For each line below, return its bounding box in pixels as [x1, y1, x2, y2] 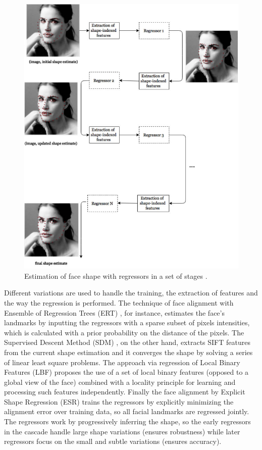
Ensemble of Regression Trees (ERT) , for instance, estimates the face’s [4, 307, 225, 318]
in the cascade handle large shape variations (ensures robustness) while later [4, 426, 240, 436]
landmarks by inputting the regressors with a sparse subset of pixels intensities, [4, 317, 250, 328]
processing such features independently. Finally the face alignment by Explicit [4, 386, 245, 397]
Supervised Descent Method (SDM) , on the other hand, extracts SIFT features [4, 337, 250, 347]
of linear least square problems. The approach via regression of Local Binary [4, 357, 240, 367]
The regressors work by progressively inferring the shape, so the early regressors [4, 416, 251, 427]
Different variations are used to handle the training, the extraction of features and [4, 287, 258, 298]
